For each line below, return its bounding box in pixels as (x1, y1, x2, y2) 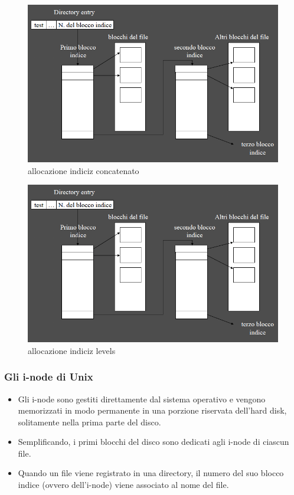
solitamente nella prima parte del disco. (18, 415, 161, 428)
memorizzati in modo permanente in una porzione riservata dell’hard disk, (18, 404, 287, 417)
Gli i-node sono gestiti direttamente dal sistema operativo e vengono (18, 392, 266, 405)
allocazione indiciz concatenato (28, 164, 139, 176)
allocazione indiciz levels (28, 344, 116, 356)
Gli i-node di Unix (4, 369, 93, 384)
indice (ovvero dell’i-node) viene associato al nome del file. (18, 478, 229, 491)
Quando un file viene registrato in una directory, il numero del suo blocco (18, 467, 284, 479)
